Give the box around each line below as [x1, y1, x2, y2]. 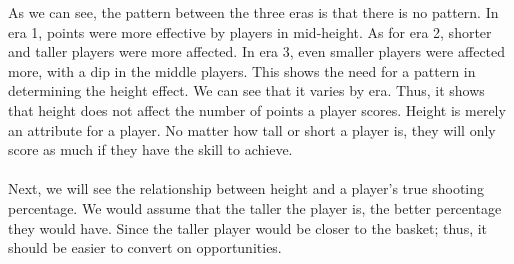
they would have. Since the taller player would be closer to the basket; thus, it [8, 217, 488, 238]
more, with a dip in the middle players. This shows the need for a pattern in [8, 60, 476, 81]
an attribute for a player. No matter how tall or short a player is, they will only [8, 119, 496, 140]
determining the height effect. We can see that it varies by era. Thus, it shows [8, 80, 485, 101]
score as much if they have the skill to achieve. [8, 139, 293, 160]
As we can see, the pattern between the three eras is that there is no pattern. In [8, 2, 499, 22]
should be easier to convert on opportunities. [8, 237, 282, 258]
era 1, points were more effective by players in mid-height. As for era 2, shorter [8, 21, 492, 42]
